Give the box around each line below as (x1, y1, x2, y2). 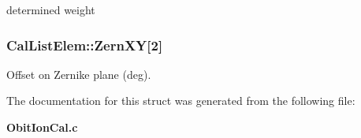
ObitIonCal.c (6, 119, 78, 135)
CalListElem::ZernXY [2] (6, 35, 163, 54)
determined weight (6, 2, 95, 17)
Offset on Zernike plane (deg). (6, 65, 151, 82)
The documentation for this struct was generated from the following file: (6, 92, 355, 109)
